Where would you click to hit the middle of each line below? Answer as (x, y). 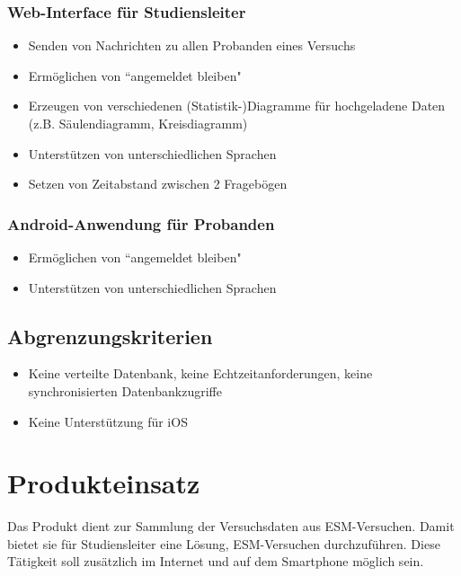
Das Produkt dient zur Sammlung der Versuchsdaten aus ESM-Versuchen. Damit (231, 526)
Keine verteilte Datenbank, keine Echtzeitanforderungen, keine (200, 373)
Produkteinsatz (104, 483)
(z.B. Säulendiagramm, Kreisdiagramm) (138, 123)
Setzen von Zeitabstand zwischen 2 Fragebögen (158, 184)
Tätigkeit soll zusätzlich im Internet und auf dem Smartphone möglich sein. (216, 561)
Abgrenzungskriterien (110, 336)
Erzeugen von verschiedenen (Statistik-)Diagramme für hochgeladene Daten (237, 106)
